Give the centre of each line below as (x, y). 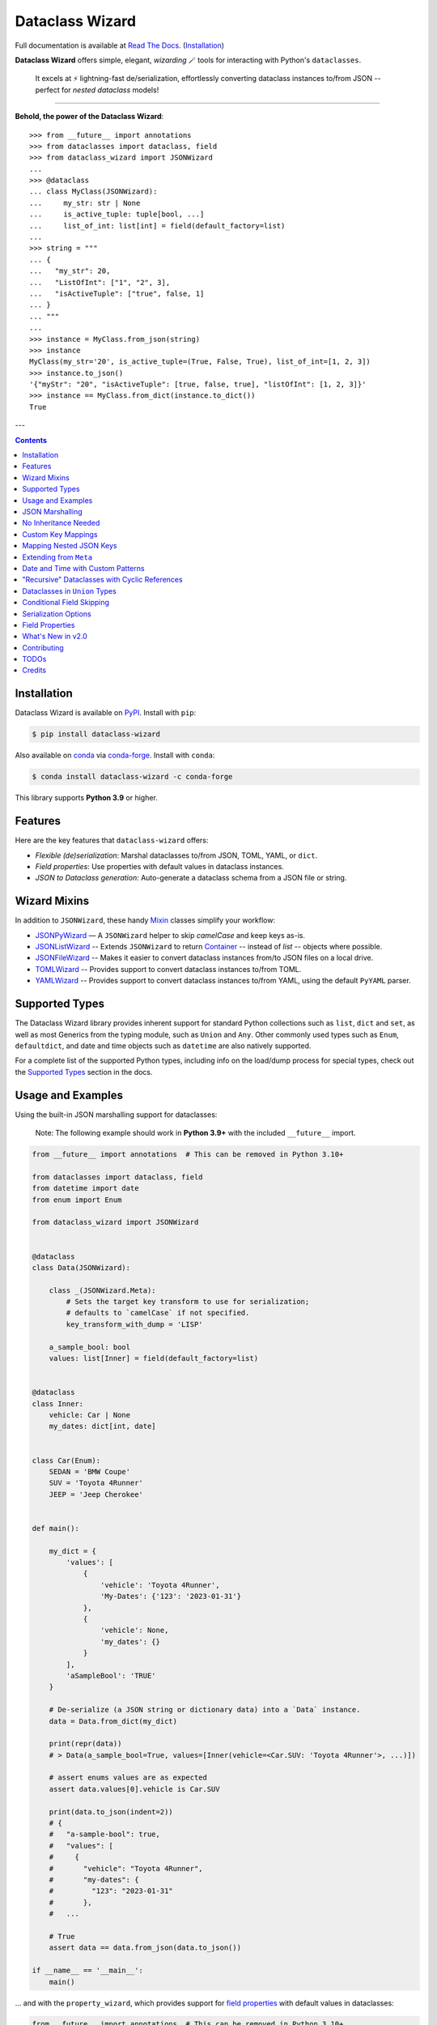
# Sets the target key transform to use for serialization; (188, 1302)
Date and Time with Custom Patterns (83, 568)
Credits (34, 670)
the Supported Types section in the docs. (84, 1072)
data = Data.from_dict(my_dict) (113, 1721)
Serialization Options (57, 614)
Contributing (43, 647)
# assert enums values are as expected (128, 1778)
